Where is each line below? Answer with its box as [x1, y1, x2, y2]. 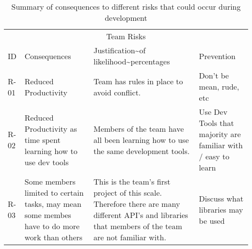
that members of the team [93, 220, 182, 232]
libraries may [199, 203, 243, 215]
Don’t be [199, 70, 229, 81]
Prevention [199, 50, 236, 62]
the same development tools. [93, 145, 190, 156]
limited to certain [24, 187, 84, 198]
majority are [199, 128, 241, 140]
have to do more [24, 220, 80, 232]
